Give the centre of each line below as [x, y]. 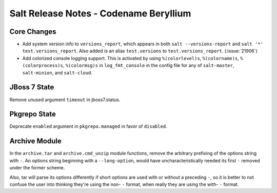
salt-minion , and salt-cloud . [57, 72]
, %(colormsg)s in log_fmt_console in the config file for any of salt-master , [149, 65]
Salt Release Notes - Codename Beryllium [100, 13]
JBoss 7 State [32, 87]
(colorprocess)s [43, 66]
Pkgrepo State [33, 114]
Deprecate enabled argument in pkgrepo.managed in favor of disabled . [88, 126]
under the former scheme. [37, 168]
